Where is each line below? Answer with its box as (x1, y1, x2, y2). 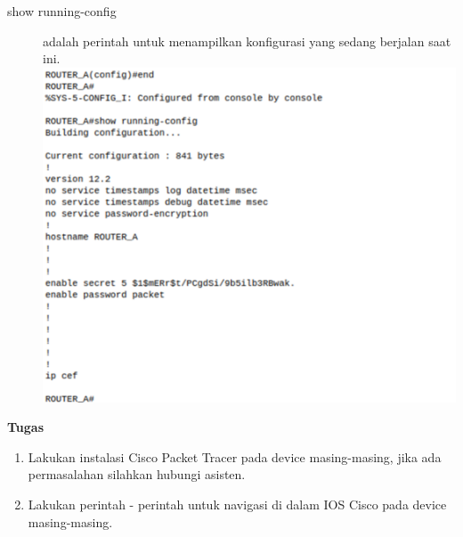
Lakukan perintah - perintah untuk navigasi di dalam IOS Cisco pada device (28, 494, 447, 513)
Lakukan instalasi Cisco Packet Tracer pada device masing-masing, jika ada (28, 447, 442, 466)
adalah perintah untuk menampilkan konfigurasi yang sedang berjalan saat (43, 31, 451, 50)
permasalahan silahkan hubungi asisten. (28, 465, 246, 484)
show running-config (7, 2, 117, 20)
